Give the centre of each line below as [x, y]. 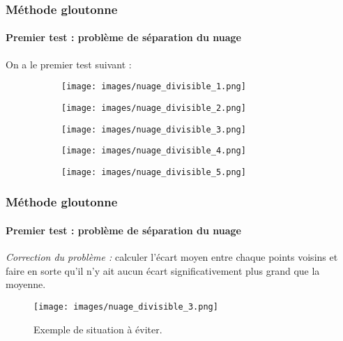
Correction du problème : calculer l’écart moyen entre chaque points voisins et [172, 257]
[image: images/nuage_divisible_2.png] [154, 108]
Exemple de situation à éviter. [98, 329]
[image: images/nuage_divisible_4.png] [154, 151]
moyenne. [26, 284]
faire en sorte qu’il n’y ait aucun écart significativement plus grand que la [163, 270]
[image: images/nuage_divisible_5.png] [154, 172]
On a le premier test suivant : [69, 64]
